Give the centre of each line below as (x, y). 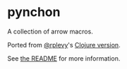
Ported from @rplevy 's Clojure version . (64, 45)
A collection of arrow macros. (50, 31)
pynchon (34, 12)
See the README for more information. (64, 58)
